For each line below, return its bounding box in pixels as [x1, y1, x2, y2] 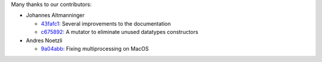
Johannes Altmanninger [26, 12, 85, 19]
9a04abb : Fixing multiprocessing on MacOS [41, 45, 149, 52]
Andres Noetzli [26, 36, 63, 44]
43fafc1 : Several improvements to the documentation [41, 20, 171, 27]
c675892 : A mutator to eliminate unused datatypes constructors [41, 29, 199, 36]
